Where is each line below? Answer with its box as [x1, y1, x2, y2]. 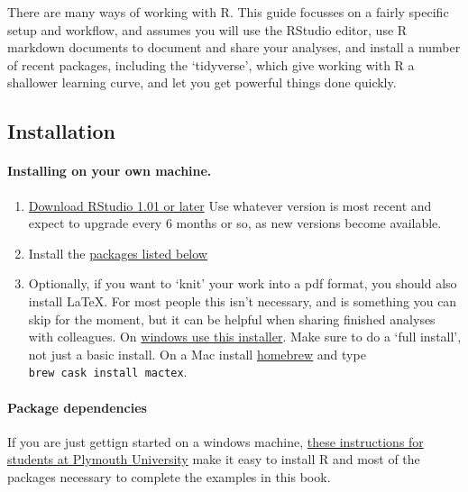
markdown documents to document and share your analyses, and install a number [7, 38, 461, 57]
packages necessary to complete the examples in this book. [7, 467, 331, 486]
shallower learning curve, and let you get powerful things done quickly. [7, 73, 397, 92]
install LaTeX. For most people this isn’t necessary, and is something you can [28, 291, 457, 310]
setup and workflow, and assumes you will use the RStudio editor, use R [7, 20, 408, 39]
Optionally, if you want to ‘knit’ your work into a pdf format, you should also [28, 274, 457, 293]
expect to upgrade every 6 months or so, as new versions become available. [28, 214, 442, 232]
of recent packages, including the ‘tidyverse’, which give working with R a [7, 55, 415, 74]
